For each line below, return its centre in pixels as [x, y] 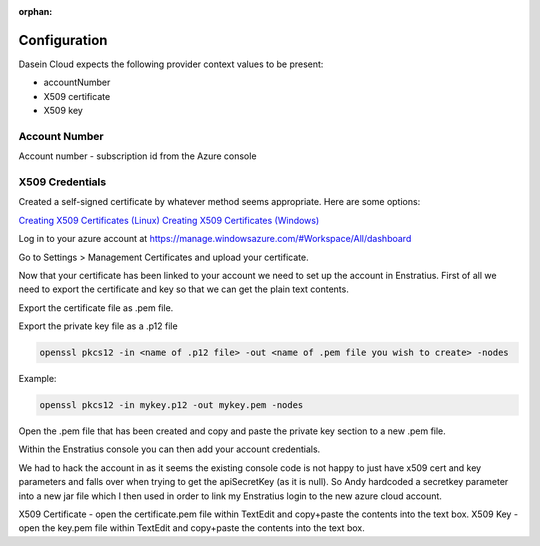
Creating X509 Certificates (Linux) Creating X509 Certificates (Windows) [169, 220]
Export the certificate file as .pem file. [96, 307]
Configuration [63, 40]
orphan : [35, 11]
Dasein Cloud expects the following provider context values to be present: [171, 64]
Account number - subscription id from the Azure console [137, 156]
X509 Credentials [62, 182]
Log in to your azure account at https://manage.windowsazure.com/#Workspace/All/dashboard [215, 239]
